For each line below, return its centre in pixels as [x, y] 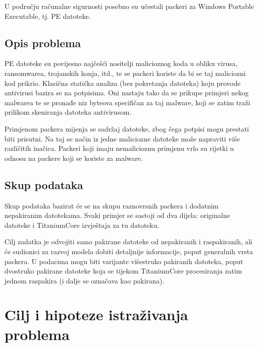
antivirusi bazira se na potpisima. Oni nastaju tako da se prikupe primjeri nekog [127, 93]
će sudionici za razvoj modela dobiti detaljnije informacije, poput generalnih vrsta [129, 251]
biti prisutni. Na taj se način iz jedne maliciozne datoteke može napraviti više [122, 138]
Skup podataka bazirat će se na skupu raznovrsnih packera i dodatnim [112, 205]
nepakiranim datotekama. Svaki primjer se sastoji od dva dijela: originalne [117, 215]
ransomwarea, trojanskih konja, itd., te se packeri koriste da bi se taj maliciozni [125, 73]
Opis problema [43, 42]
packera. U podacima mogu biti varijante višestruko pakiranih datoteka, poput [124, 261]
